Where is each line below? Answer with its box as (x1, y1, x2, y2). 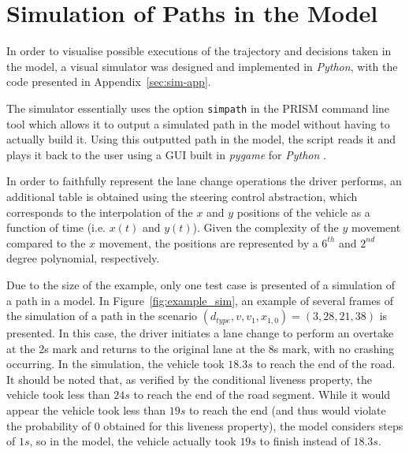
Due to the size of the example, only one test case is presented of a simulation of (6, 276, 395, 292)
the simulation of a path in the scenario (6, 307, 198, 324)
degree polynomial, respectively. (6, 250, 160, 266)
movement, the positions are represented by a (99, 234, 318, 251)
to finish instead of (259, 433, 350, 449)
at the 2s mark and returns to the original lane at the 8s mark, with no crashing (6, 340, 395, 356)
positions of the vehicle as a (236, 203, 370, 220)
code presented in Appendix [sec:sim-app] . (6, 73, 211, 90)
